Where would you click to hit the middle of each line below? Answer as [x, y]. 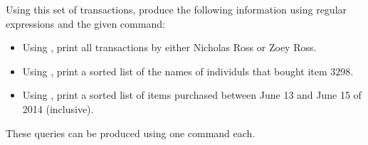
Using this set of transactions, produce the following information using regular [177, 9]
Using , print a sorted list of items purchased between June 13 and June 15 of [192, 95]
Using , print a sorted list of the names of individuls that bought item [175, 71]
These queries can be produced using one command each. [131, 133]
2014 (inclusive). [58, 108]
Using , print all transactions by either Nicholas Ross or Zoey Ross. [169, 47]
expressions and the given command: [85, 23]
